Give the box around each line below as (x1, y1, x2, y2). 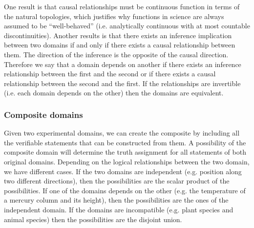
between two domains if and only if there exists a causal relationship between (4, 40, 235, 50)
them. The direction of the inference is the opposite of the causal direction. (4, 49, 229, 59)
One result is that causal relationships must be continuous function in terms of (4, 1, 240, 11)
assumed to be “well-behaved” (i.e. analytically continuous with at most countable (4, 21, 250, 31)
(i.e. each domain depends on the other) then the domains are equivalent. (4, 88, 224, 98)
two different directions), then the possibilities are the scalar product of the (4, 176, 230, 186)
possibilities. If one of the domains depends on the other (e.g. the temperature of (4, 185, 246, 195)
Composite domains (4, 108, 83, 120)
